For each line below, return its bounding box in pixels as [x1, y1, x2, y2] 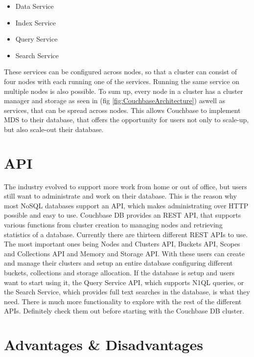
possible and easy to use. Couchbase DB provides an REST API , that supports [4, 210, 241, 220]
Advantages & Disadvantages [4, 335, 203, 355]
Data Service [15, 1, 54, 11]
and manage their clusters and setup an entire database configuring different [4, 258, 233, 268]
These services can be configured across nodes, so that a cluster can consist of [4, 67, 237, 77]
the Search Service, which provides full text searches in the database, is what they [4, 287, 250, 297]
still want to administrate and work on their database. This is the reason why [4, 191, 237, 201]
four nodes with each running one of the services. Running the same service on [4, 76, 239, 86]
